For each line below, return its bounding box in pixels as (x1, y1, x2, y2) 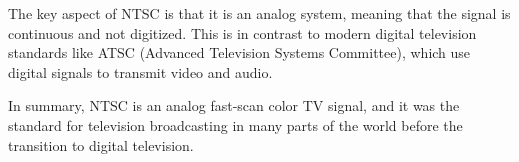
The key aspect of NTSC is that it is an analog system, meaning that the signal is (8, 3, 511, 23)
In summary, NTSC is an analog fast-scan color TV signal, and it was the (8, 95, 460, 116)
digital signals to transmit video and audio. (8, 61, 273, 82)
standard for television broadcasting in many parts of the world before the (8, 114, 463, 135)
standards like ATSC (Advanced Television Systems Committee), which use (8, 42, 471, 63)
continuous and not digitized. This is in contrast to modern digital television (8, 22, 477, 43)
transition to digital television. (8, 134, 194, 155)
